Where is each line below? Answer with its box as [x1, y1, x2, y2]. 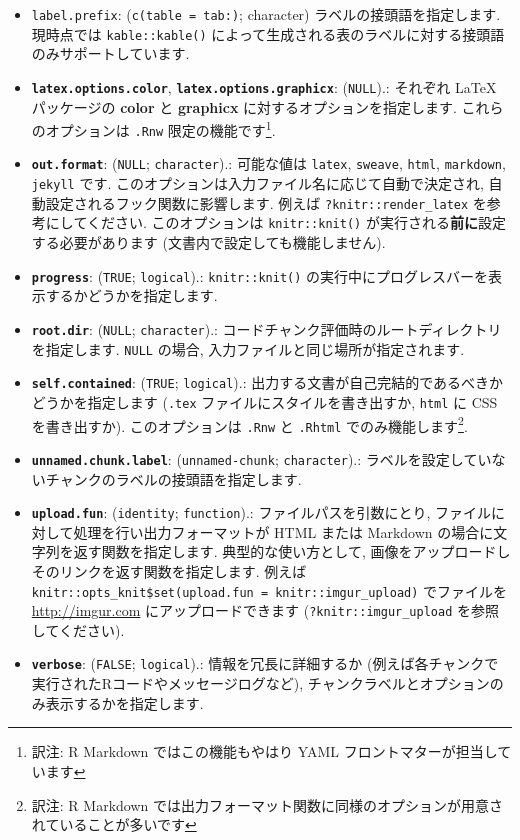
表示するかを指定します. [45, 692, 204, 713]
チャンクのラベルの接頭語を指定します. [45, 468, 302, 489]
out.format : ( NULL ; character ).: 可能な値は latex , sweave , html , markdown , [31, 153, 506, 174]
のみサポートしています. [31, 43, 190, 64]
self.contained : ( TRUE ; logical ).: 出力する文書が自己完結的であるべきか [31, 372, 504, 393]
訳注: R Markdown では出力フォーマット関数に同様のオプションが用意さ [31, 794, 503, 815]
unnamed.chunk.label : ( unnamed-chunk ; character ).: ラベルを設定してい [31, 448, 492, 469]
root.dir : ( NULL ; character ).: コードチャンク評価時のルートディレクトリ [31, 318, 502, 339]
